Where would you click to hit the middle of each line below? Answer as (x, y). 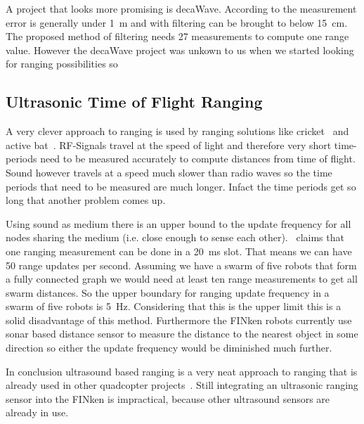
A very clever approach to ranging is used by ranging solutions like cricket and (177, 131)
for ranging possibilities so (62, 64)
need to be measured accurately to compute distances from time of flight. (198, 159)
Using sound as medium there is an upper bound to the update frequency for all (178, 223)
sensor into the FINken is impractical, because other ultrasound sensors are (168, 398)
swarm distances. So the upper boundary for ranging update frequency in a (168, 292)
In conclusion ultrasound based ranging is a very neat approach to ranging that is (182, 371)
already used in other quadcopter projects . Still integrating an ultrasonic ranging (182, 385)
